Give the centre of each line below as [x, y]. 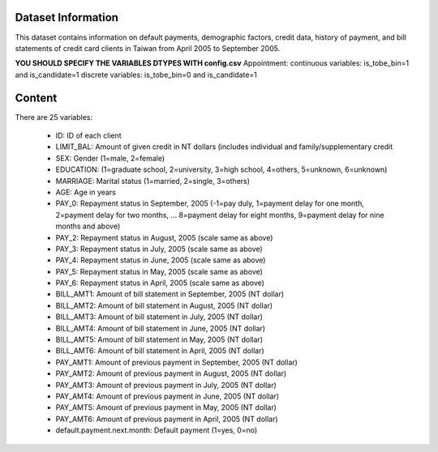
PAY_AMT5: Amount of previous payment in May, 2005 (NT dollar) [166, 407]
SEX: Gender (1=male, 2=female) [110, 158]
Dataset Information [67, 17]
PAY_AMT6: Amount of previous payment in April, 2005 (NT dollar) [167, 419]
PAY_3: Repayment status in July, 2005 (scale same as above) [159, 249]
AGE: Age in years [86, 192]
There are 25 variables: [54, 117]
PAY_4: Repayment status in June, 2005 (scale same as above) [161, 260]
